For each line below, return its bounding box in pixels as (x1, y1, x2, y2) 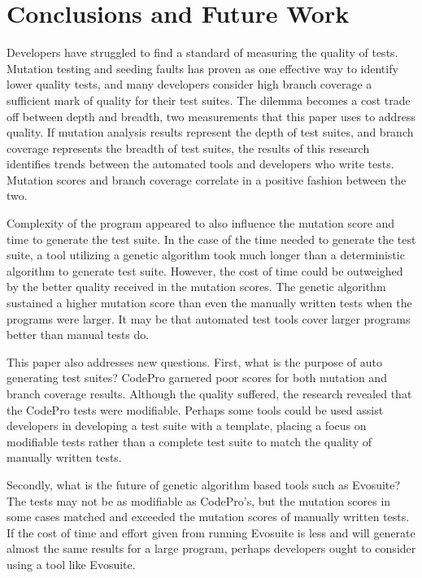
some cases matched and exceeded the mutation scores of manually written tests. (7, 508, 410, 525)
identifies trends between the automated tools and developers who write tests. (7, 155, 394, 172)
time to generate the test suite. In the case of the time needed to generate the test (7, 230, 416, 247)
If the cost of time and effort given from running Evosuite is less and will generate (7, 524, 415, 541)
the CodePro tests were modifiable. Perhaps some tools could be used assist (7, 401, 384, 418)
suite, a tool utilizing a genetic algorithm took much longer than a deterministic (7, 246, 405, 263)
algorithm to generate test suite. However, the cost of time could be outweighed (7, 262, 403, 279)
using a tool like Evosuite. (7, 555, 136, 572)
